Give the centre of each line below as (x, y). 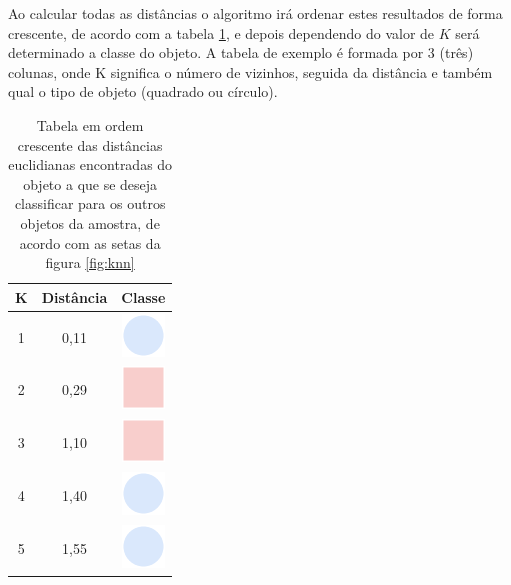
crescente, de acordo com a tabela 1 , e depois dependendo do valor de (221, 32)
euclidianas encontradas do (90, 164)
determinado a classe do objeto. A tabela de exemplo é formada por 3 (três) (241, 52)
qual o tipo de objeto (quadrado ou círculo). (143, 91)
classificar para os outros (90, 203)
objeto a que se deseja (90, 183)
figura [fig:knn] (90, 262)
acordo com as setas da (90, 242)
